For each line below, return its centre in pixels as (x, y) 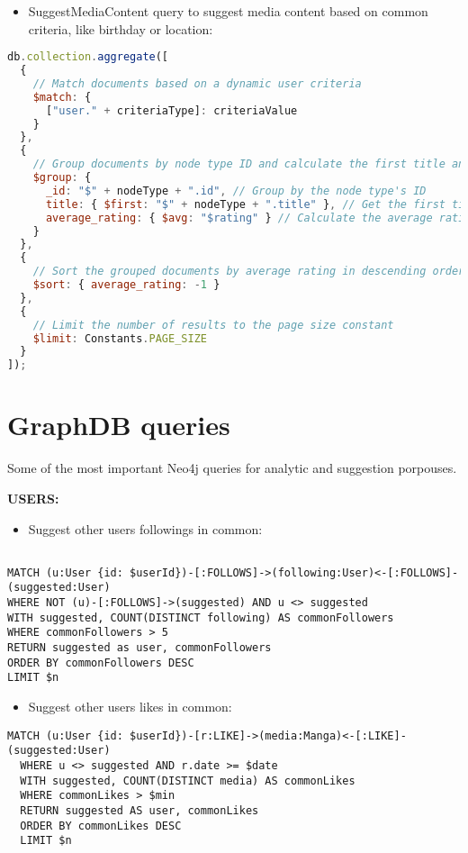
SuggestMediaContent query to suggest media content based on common (228, 11)
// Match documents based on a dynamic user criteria (197, 83)
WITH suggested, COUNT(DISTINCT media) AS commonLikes (188, 780)
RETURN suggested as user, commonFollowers (139, 648)
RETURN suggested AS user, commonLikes (139, 810)
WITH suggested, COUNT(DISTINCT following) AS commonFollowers (201, 617)
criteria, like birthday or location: (121, 28)
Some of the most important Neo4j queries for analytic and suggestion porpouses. (232, 468)
